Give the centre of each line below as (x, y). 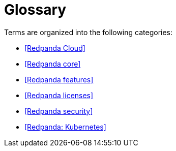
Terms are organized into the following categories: (89, 32)
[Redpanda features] (59, 79)
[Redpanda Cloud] (55, 48)
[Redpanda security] (59, 111)
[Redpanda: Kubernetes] (65, 127)
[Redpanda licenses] (59, 95)
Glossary (35, 10)
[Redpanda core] (53, 64)
